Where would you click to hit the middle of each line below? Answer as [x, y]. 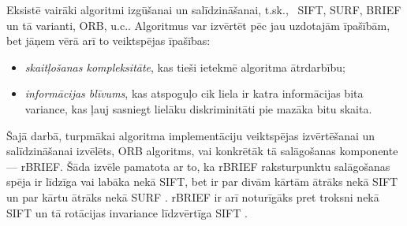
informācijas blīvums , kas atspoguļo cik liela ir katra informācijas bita [194, 93]
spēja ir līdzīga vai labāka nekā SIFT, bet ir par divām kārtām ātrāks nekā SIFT [202, 182]
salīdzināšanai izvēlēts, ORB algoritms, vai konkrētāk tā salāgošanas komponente [202, 151]
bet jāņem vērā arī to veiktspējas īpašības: [108, 41]
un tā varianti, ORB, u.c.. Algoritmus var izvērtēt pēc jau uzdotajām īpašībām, [198, 25]
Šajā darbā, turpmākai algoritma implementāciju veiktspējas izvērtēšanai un [191, 135]
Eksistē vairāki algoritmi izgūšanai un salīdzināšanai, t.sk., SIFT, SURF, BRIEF [204, 9]
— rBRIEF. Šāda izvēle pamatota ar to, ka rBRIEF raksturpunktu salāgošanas [198, 166]
